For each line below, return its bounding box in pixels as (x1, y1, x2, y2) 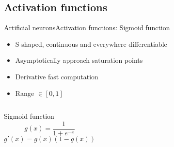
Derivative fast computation (15, 71, 98, 81)
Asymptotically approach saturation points (15, 55, 143, 65)
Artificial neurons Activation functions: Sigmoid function (4, 22, 170, 33)
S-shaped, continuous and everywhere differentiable (15, 38, 167, 49)
